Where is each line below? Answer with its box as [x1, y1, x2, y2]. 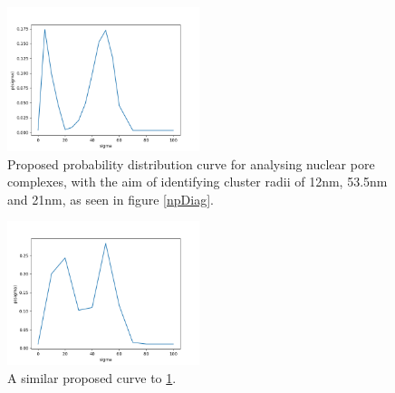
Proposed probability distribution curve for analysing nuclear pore [7, 154, 375, 173]
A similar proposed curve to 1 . [7, 368, 177, 387]
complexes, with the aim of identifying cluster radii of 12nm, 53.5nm [7, 172, 388, 191]
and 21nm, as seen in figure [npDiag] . [7, 189, 214, 208]
